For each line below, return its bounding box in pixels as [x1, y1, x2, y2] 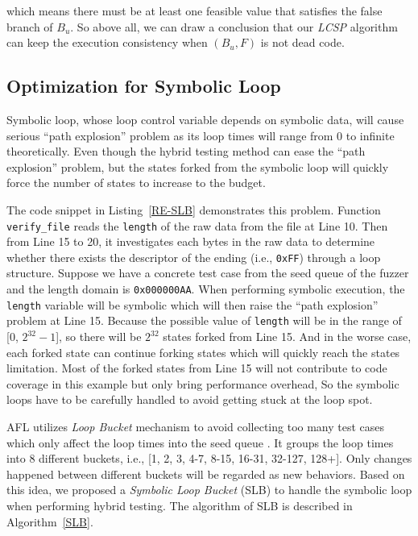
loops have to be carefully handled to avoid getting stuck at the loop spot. [6, 391, 373, 408]
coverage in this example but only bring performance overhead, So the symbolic [6, 375, 399, 392]
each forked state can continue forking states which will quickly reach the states [6, 343, 400, 360]
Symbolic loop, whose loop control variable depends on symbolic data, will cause [6, 110, 404, 127]
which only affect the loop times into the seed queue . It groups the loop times [6, 434, 394, 451]
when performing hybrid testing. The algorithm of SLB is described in [6, 497, 353, 513]
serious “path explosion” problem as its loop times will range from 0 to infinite [6, 127, 395, 143]
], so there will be [56, 328, 142, 345]
